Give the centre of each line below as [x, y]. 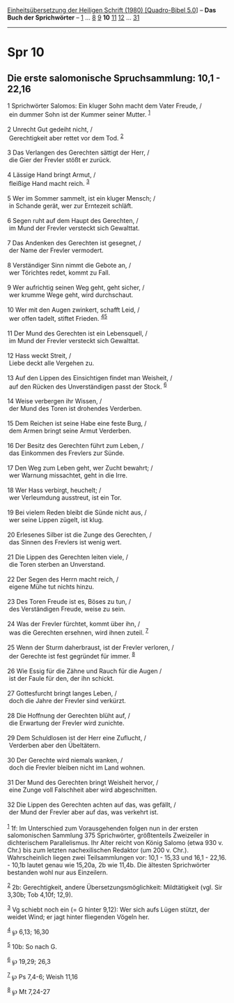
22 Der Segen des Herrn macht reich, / [63, 579]
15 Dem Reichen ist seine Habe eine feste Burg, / [77, 424]
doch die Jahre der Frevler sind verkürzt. [68, 700]
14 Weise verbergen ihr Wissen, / [55, 401]
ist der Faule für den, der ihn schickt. [62, 678]
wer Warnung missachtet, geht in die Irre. [68, 475]
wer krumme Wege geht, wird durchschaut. [71, 295]
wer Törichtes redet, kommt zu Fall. [60, 273]
